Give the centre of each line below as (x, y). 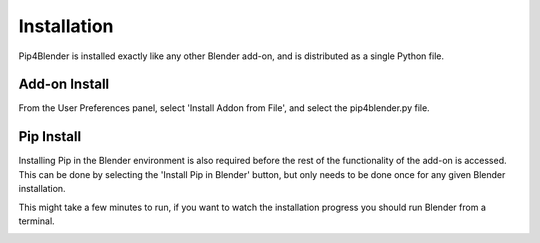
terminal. (36, 221)
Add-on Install (64, 84)
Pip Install (50, 136)
